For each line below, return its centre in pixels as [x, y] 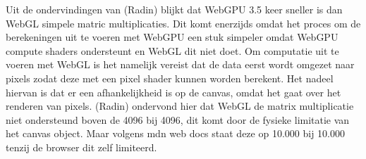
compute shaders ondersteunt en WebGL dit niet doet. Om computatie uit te [172, 50]
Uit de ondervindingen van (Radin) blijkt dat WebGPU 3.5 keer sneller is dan [174, 9]
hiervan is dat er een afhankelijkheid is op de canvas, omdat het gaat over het [173, 92]
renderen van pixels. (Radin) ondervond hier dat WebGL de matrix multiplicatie [180, 106]
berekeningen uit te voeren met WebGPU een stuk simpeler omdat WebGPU [172, 37]
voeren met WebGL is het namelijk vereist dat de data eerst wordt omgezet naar [180, 64]
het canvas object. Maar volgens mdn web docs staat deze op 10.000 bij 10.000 [175, 133]
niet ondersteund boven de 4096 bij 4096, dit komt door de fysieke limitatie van [178, 119]
